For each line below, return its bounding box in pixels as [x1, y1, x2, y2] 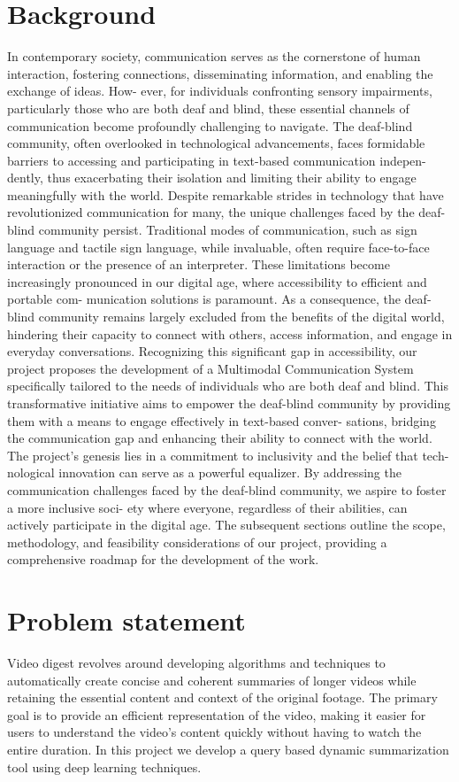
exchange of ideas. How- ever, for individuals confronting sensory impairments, [7, 81, 432, 100]
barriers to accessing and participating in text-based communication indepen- [7, 151, 426, 169]
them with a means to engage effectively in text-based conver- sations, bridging [7, 411, 436, 430]
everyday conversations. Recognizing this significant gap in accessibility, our [7, 342, 417, 360]
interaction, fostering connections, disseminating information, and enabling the [7, 64, 433, 82]
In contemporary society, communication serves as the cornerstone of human [7, 47, 421, 66]
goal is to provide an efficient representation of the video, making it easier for [7, 705, 426, 724]
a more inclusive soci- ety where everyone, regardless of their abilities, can [7, 498, 408, 516]
